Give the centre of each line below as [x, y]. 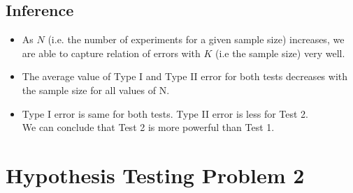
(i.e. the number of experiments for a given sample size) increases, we [196, 39]
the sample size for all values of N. [96, 90]
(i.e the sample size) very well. [280, 53]
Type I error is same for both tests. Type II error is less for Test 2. [165, 113]
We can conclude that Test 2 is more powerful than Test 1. [148, 127]
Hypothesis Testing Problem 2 [155, 175]
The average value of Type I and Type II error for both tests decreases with [185, 76]
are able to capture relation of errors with [111, 53]
